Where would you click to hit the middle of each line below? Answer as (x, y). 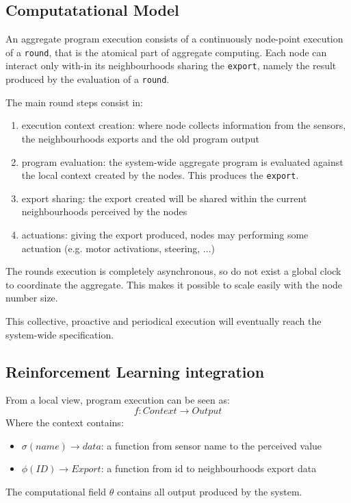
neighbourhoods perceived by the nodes (104, 211)
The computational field (56, 491)
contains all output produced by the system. (209, 491)
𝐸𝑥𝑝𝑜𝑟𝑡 (86, 470)
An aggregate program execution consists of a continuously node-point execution (174, 39)
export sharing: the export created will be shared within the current (164, 198)
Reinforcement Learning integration (135, 371)
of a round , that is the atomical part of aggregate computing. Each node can (166, 52)
